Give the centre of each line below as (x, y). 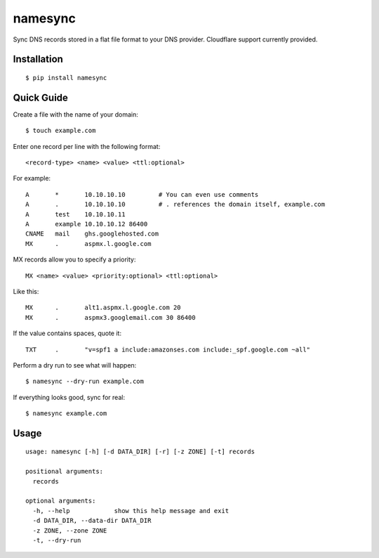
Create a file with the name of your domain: (75, 114)
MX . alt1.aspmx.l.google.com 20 (104, 308)
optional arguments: (61, 501)
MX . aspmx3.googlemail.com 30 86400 (111, 317)
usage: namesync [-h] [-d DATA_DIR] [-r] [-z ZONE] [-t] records (140, 452)
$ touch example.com (61, 131)
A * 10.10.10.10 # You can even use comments (142, 194)
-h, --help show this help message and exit (131, 511)
